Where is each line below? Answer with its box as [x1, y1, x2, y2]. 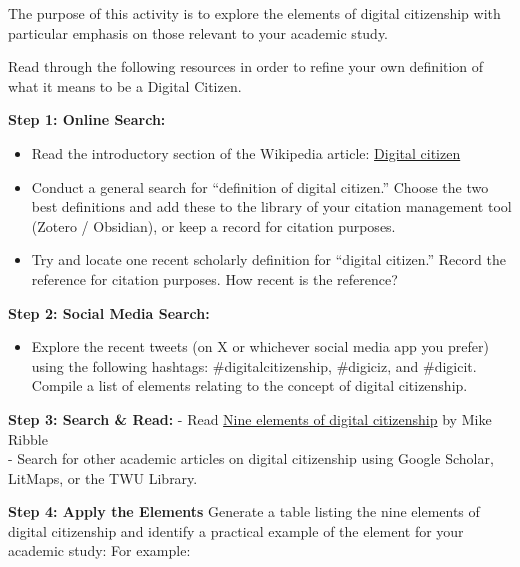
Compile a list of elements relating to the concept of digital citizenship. [31, 375, 468, 396]
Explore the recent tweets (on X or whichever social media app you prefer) [31, 336, 489, 357]
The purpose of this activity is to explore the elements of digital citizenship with [8, 3, 501, 23]
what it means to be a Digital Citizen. [8, 75, 242, 96]
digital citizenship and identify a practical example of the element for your [8, 520, 464, 541]
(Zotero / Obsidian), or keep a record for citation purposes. [31, 215, 396, 236]
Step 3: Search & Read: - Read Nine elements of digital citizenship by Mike [8, 408, 492, 429]
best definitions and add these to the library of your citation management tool [31, 196, 512, 217]
